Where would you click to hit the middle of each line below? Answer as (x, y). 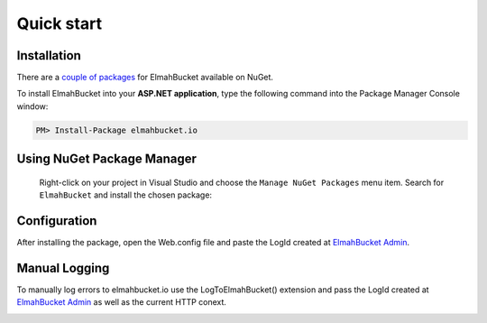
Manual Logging (63, 268)
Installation (49, 55)
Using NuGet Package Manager (107, 159)
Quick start (60, 23)
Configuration (57, 221)
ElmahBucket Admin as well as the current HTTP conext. (122, 302)
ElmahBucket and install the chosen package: (125, 195)
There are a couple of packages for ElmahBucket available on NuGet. (145, 78)
